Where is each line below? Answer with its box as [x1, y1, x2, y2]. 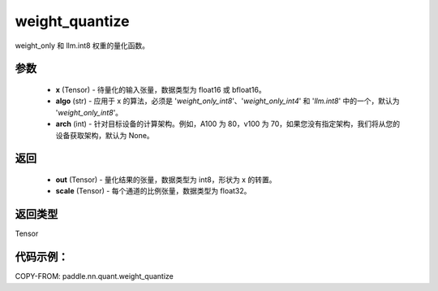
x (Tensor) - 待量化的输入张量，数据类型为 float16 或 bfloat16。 [55, 85, 267, 94]
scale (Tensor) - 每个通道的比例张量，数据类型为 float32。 [55, 186, 251, 196]
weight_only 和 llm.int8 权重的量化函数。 [15, 41, 150, 50]
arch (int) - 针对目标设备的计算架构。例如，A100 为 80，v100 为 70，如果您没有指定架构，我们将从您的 [55, 119, 401, 129]
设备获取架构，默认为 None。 [55, 130, 154, 140]
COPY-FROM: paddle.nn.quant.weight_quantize [15, 271, 174, 281]
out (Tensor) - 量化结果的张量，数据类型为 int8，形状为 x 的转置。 [55, 175, 277, 185]
